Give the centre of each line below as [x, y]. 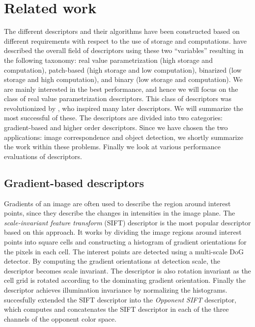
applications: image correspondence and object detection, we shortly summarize [124, 137]
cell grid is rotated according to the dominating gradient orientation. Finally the [125, 280]
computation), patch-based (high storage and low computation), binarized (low [123, 69]
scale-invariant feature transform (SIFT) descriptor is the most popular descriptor [127, 222]
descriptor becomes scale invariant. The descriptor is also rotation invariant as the [127, 270]
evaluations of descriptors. [43, 156]
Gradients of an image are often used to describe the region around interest [117, 203]
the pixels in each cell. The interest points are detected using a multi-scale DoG [124, 251]
